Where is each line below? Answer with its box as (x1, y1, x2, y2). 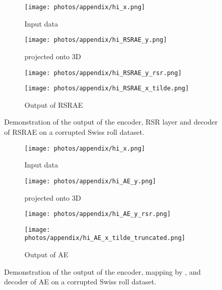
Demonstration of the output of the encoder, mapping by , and (4, 266, 201, 277)
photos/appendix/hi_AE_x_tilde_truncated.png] (24, 234, 185, 242)
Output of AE (24, 249, 68, 260)
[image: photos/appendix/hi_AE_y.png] (24, 177, 156, 185)
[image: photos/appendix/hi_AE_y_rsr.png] (24, 210, 171, 218)
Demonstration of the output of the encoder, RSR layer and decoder (4, 116, 218, 127)
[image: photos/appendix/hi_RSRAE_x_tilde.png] (24, 85, 189, 92)
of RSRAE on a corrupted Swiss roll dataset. (4, 127, 144, 137)
